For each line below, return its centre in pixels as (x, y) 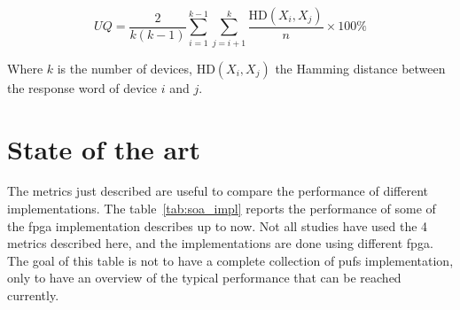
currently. (33, 295)
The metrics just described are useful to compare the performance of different (218, 191)
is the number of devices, (125, 68)
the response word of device (82, 87)
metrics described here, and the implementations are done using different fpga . (220, 243)
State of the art (104, 148)
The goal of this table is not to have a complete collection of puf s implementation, (230, 260)
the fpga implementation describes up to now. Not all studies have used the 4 (218, 225)
